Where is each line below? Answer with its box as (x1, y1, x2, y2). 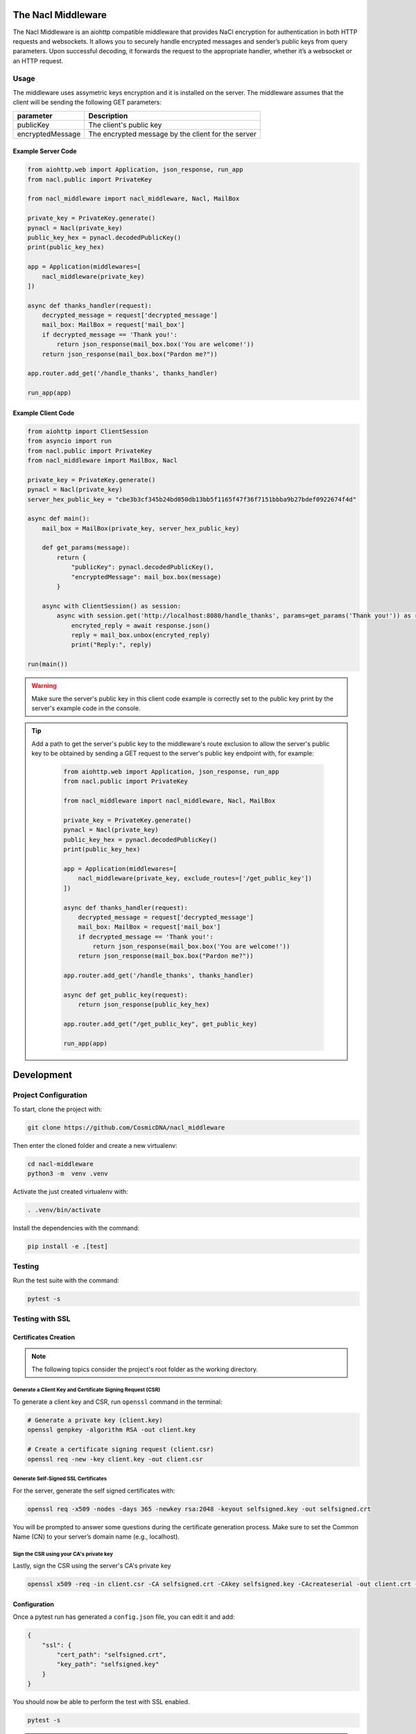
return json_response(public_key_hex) (78, 1001, 210, 1008)
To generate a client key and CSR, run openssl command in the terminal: (12, 1398, 223, 1406)
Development (12, 1069, 73, 1081)
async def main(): (27, 515, 90, 523)
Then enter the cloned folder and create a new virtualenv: (12, 1141, 177, 1149)
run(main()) (27, 660, 69, 669)
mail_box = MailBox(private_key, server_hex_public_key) (42, 524, 240, 532)
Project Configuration (12, 1090, 88, 1100)
